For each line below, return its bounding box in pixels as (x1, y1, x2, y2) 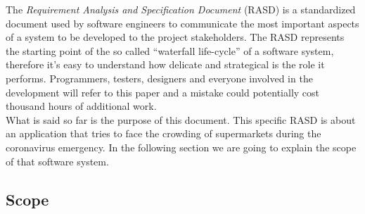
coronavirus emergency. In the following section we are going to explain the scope (6, 139, 357, 154)
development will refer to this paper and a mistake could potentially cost (6, 84, 320, 99)
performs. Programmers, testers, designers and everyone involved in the (6, 70, 313, 85)
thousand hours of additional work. (6, 99, 157, 113)
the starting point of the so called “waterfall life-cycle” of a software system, (6, 43, 334, 58)
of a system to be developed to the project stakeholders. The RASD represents (6, 30, 345, 44)
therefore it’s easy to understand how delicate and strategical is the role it (6, 57, 325, 72)
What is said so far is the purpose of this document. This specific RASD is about (6, 112, 356, 127)
